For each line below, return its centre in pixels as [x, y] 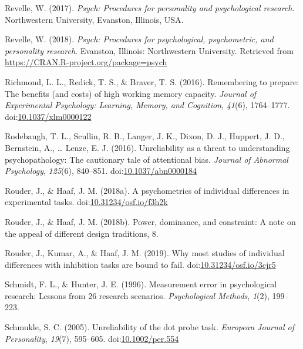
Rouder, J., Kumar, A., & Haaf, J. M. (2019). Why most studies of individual [145, 253]
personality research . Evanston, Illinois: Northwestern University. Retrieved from [149, 50]
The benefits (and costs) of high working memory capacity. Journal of [131, 93]
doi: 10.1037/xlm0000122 [48, 116]
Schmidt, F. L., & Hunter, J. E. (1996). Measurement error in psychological [141, 284]
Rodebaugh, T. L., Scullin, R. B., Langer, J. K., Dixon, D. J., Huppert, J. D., [145, 136]
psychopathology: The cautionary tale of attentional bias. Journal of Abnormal [147, 159]
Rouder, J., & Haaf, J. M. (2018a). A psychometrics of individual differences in [147, 190]
